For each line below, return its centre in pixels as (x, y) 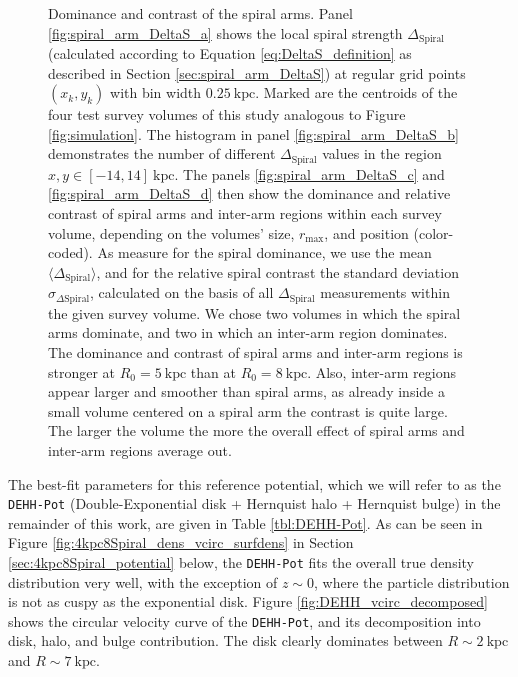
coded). (70, 252)
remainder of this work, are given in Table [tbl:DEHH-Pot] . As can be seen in (245, 522)
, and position (366, 232)
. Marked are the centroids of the (356, 92)
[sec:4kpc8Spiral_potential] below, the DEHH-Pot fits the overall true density (241, 561)
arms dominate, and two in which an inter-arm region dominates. (248, 332)
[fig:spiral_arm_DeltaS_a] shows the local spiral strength (225, 32)
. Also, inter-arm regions (381, 371)
